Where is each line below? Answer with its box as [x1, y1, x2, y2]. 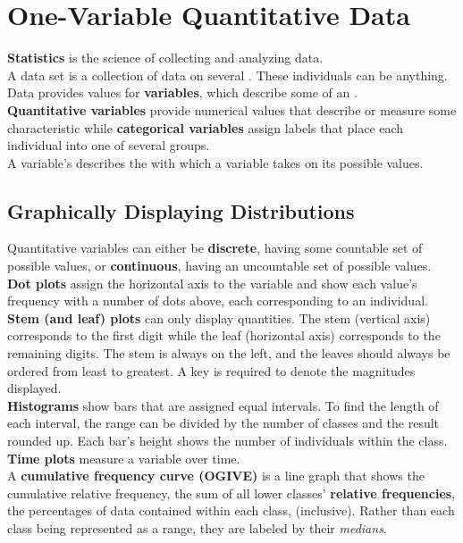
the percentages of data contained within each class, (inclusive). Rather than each [7, 501, 455, 520]
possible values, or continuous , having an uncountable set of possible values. [7, 256, 432, 275]
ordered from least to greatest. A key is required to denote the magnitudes [7, 361, 416, 380]
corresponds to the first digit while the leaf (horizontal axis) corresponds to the [7, 326, 441, 345]
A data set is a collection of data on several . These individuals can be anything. [7, 65, 448, 84]
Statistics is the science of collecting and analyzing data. [7, 48, 324, 67]
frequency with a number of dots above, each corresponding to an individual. [7, 291, 428, 310]
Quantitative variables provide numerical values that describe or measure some [7, 100, 457, 119]
